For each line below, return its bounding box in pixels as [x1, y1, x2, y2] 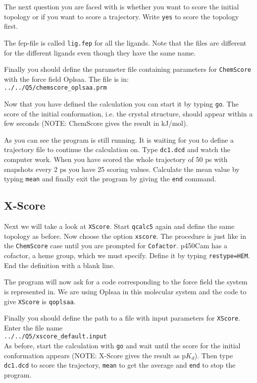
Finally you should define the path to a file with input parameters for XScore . [4, 313, 241, 323]
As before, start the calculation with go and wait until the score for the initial [4, 340, 241, 351]
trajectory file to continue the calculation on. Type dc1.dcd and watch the [4, 144, 230, 155]
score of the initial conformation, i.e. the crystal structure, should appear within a [4, 108, 253, 118]
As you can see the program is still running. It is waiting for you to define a [4, 134, 234, 145]
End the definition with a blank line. [4, 260, 115, 270]
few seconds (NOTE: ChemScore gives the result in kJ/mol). [4, 118, 188, 128]
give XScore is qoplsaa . [4, 296, 76, 306]
